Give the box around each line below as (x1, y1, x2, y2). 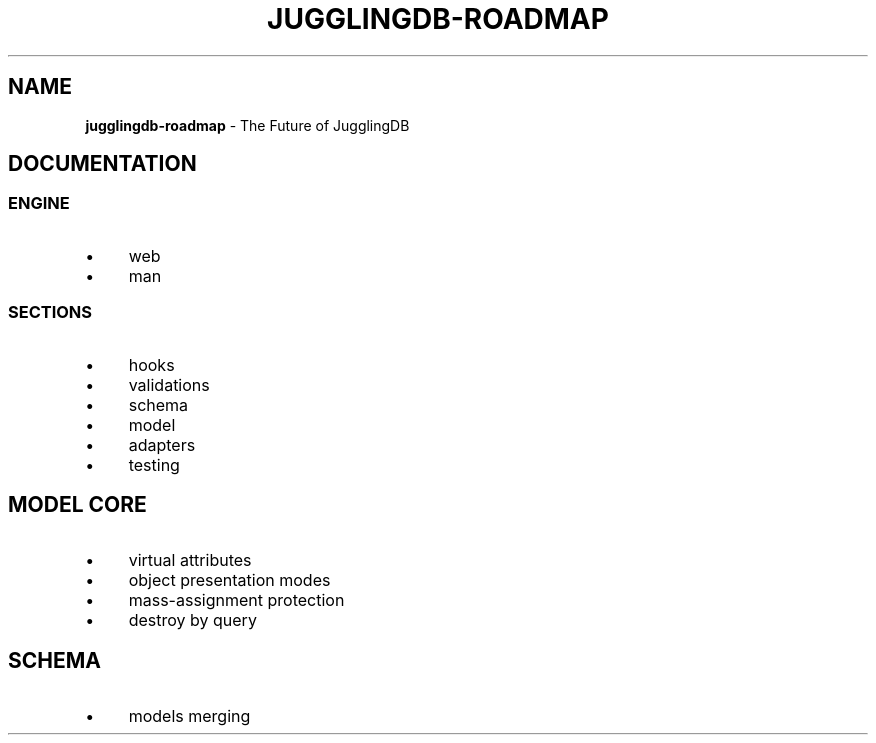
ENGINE (8, 193, 70, 214)
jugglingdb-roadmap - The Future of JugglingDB (85, 116, 410, 134)
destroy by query (128, 610, 257, 631)
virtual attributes (128, 550, 252, 571)
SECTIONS (8, 302, 93, 323)
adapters (128, 434, 196, 455)
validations (128, 374, 210, 395)
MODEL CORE (8, 491, 147, 517)
